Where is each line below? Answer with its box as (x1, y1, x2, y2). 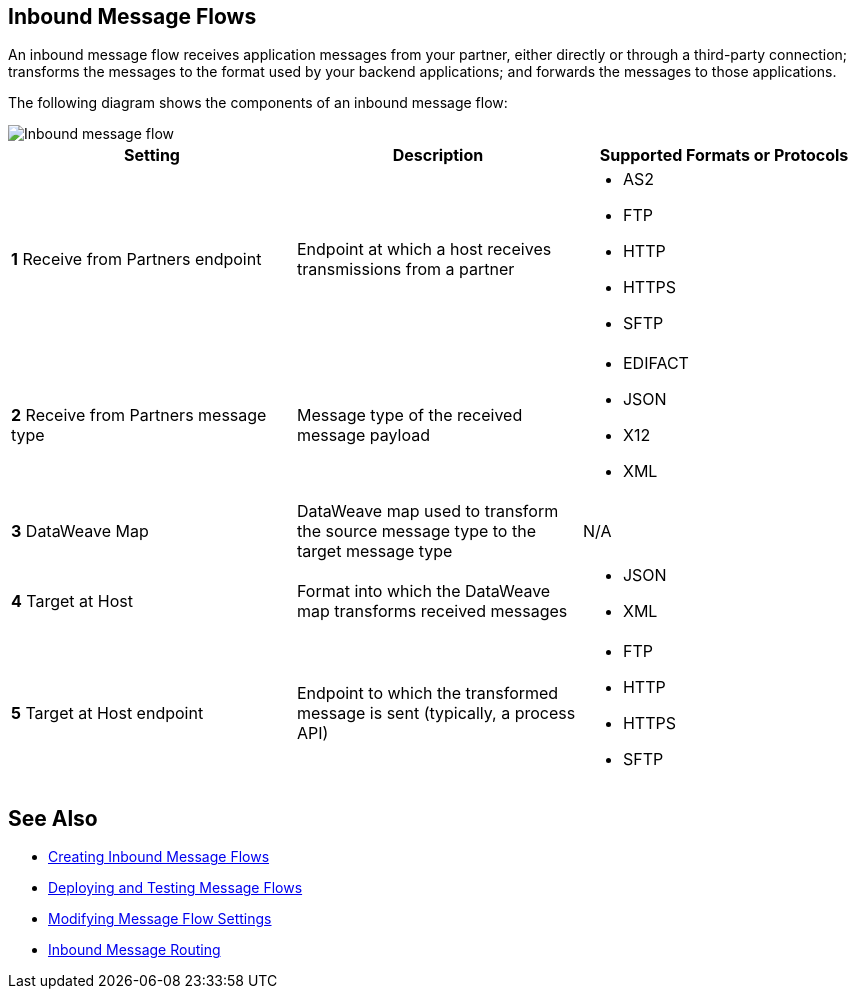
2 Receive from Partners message (11, 405, 267, 426)
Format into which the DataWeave (296, 581, 551, 602)
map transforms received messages (296, 601, 568, 622)
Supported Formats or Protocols (599, 145, 849, 166)
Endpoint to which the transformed (296, 683, 559, 704)
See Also (8, 805, 98, 831)
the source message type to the (296, 521, 536, 542)
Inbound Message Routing (48, 941, 221, 959)
